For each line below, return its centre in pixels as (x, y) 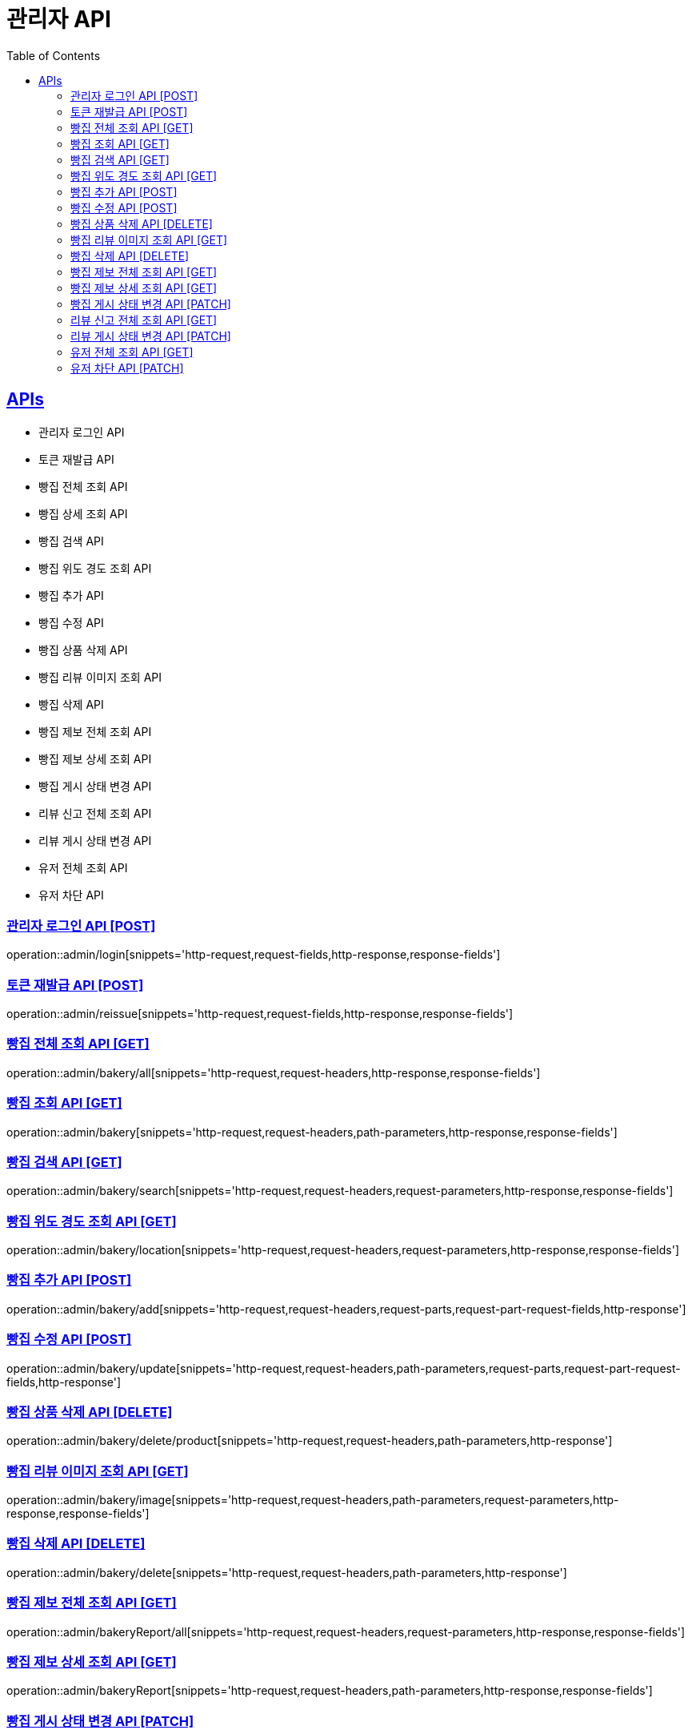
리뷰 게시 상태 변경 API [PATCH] (151, 336)
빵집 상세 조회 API (83, 513)
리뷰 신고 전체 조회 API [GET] (144, 320)
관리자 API (59, 19)
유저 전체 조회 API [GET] (132, 352)
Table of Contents (54, 55)
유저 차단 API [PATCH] (127, 368)
